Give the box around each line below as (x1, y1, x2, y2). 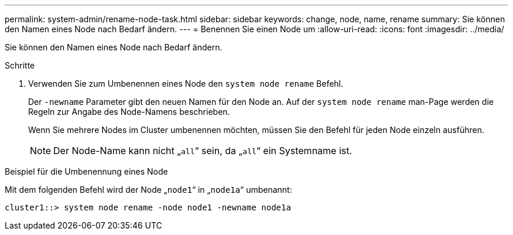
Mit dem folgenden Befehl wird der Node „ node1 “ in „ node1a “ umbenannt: (5, 185, 292, 195)
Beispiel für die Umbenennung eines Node (5, 166, 168, 176)
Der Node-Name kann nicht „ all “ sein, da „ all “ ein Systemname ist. (53, 145, 353, 156)
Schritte (5, 60, 35, 70)
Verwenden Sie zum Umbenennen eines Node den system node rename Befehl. (28, 79, 344, 88)
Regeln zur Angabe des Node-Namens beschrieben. (28, 107, 230, 117)
